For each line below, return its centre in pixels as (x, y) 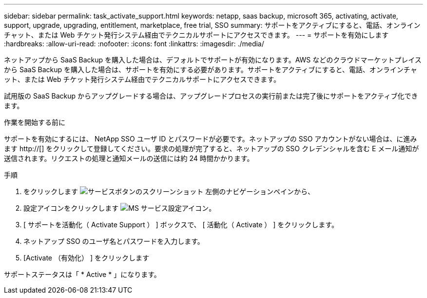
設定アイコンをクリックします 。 (120, 208)
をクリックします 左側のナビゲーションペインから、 (169, 191)
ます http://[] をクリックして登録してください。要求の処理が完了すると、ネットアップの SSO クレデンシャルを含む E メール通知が (212, 149)
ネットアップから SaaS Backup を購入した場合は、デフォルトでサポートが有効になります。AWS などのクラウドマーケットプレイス (213, 60)
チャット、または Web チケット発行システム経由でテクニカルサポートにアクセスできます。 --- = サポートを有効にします (196, 35)
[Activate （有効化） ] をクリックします (86, 258)
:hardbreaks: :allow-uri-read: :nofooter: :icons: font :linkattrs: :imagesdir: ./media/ (134, 44)
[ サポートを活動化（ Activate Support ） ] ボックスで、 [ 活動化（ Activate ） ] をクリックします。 (181, 225)
